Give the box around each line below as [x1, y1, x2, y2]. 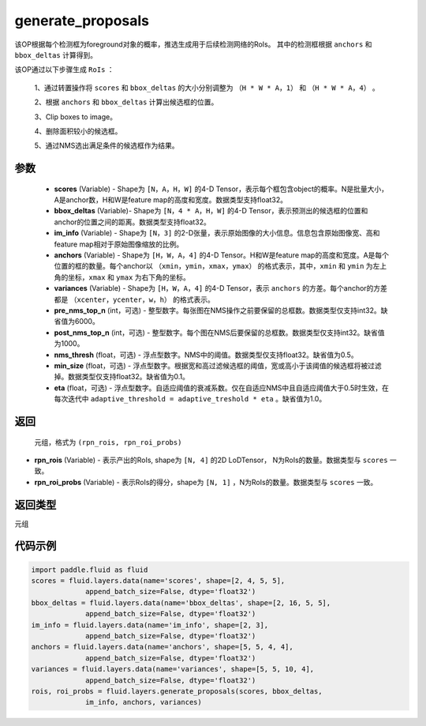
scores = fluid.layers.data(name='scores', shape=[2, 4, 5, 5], [31, 576, 286, 585]
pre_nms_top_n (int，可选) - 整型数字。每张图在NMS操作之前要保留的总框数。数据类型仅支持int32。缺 [54, 305, 388, 315]
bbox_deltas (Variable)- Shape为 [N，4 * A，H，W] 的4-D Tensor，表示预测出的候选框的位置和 [54, 206, 368, 216]
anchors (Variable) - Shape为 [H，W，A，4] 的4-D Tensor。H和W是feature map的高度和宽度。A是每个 [54, 250, 390, 260]
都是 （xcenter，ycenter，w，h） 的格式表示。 [54, 295, 215, 304]
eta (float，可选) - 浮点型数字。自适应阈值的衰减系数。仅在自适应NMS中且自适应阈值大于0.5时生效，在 [54, 383, 390, 393]
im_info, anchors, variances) [85, 698, 203, 707]
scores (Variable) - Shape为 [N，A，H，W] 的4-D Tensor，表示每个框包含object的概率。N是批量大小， [54, 184, 389, 194]
